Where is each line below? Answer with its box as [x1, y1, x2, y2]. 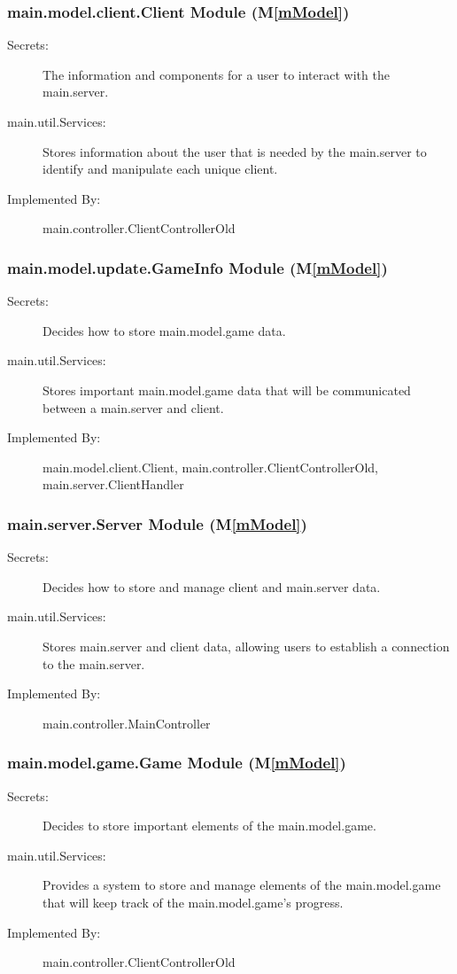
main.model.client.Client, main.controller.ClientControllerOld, [43, 457, 378, 476]
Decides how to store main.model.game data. [43, 321, 286, 339]
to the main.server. [43, 654, 145, 673]
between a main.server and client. [43, 398, 224, 417]
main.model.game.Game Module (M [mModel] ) [7, 752, 346, 774]
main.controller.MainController [43, 713, 211, 732]
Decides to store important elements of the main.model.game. [43, 816, 376, 835]
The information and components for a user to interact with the [43, 65, 390, 83]
